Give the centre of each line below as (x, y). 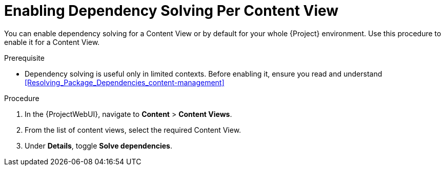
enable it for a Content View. (52, 42)
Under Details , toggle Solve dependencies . (99, 145)
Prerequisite (24, 58)
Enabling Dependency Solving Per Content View (171, 11)
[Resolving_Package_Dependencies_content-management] (125, 82)
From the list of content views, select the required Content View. (133, 130)
